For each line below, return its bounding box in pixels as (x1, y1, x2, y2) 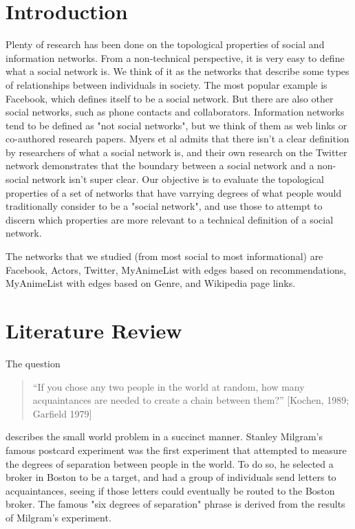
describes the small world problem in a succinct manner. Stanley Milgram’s (6, 429, 323, 444)
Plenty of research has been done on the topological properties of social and (6, 37, 325, 52)
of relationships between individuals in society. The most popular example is (6, 77, 327, 91)
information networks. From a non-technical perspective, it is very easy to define (6, 50, 345, 65)
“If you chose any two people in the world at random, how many (32, 379, 305, 393)
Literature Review (6, 316, 182, 344)
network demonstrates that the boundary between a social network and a (6, 158, 314, 173)
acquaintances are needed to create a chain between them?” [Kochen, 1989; (32, 393, 349, 407)
